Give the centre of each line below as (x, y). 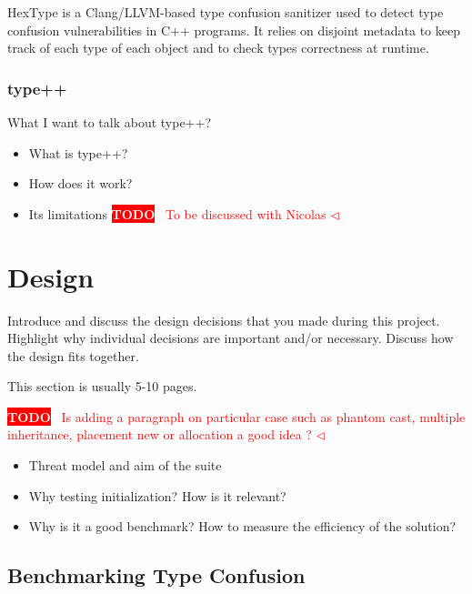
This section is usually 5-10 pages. (102, 386)
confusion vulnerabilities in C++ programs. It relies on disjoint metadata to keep (234, 30)
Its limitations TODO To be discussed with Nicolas (177, 213)
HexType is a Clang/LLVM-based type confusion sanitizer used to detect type (226, 12)
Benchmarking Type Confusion (156, 575)
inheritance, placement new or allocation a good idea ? (160, 434)
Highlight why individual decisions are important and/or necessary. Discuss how (231, 338)
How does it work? (80, 183)
